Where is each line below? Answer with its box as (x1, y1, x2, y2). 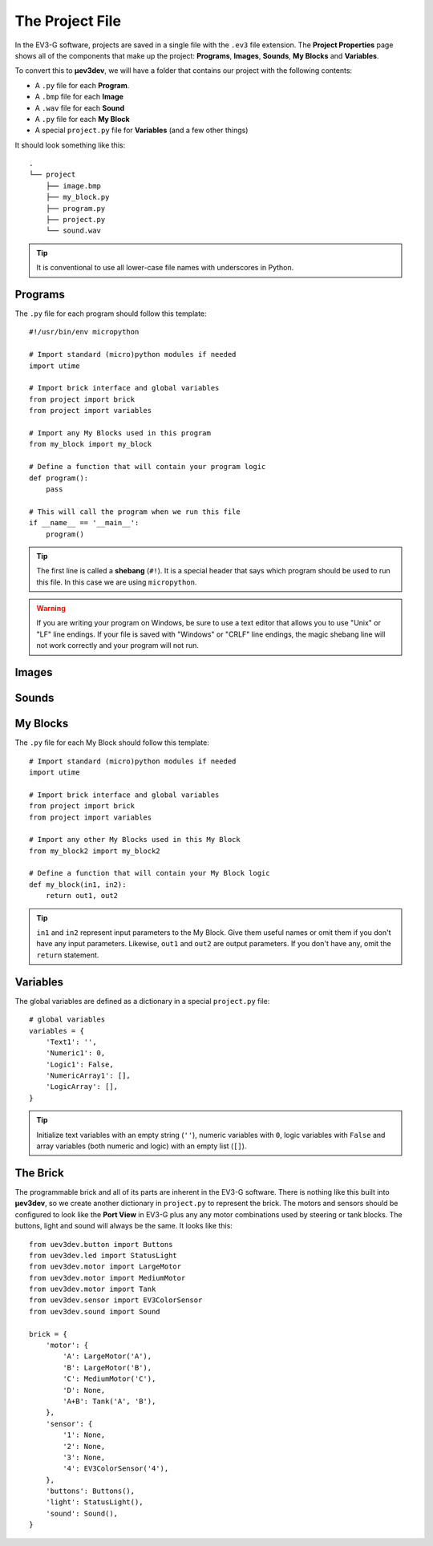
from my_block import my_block (29, 439, 152, 449)
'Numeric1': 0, (45, 1049, 106, 1058)
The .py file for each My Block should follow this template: (14, 738, 210, 747)
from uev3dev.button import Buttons (29, 1240, 173, 1249)
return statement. (36, 950, 99, 960)
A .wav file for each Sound (34, 103, 125, 112)
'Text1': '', (45, 1037, 97, 1046)
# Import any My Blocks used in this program (29, 429, 212, 437)
